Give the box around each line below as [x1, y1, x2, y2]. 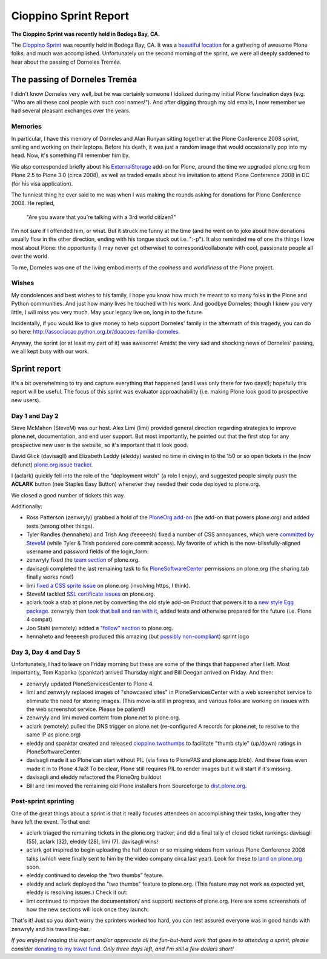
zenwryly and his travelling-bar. [11, 925, 90, 932]
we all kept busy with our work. [11, 348, 89, 355]
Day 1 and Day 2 [11, 411, 59, 420]
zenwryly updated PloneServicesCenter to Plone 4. [26, 680, 154, 687]
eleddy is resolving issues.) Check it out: [26, 889, 128, 896]
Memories [11, 122, 42, 130]
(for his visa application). [11, 180, 73, 187]
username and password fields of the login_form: [26, 548, 149, 555]
